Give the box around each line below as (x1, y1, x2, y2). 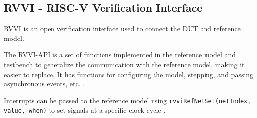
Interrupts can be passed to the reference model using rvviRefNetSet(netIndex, (4, 95, 251, 105)
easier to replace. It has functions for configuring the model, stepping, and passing (4, 69, 254, 79)
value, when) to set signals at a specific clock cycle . (4, 105, 166, 115)
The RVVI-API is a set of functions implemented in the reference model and (4, 49, 236, 60)
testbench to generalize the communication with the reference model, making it (4, 59, 245, 69)
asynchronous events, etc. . (4, 79, 85, 89)
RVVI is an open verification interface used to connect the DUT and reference (4, 23, 241, 34)
